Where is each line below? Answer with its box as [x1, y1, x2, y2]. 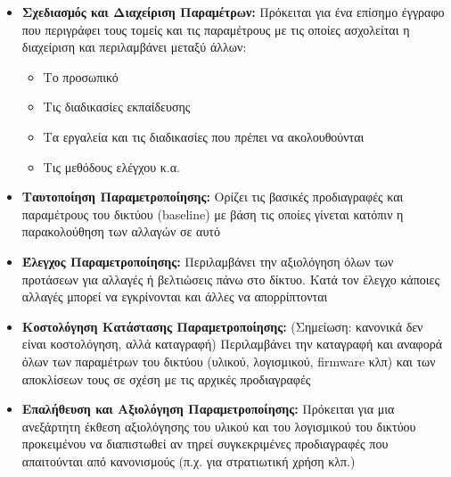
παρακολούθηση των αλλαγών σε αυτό [21, 222, 220, 241]
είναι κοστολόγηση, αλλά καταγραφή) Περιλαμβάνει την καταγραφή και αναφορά [21, 334, 443, 353]
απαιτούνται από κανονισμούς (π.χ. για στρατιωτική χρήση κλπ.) [21, 451, 356, 470]
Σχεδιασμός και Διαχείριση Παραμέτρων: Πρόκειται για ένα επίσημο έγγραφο [21, 3, 445, 21]
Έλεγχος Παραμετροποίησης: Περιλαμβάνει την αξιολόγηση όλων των [21, 251, 394, 270]
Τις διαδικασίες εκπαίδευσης [43, 97, 191, 116]
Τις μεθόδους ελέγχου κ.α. [43, 157, 180, 176]
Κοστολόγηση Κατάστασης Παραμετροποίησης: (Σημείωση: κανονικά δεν [21, 317, 423, 335]
